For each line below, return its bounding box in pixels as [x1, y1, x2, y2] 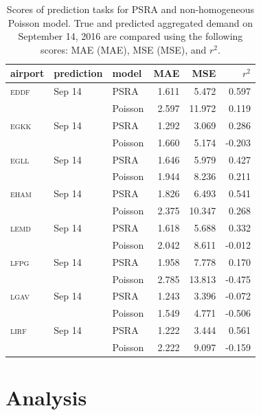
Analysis [5, 383, 87, 412]
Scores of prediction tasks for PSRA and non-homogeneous [6, 2, 255, 16]
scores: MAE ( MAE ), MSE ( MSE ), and [40, 42, 207, 56]
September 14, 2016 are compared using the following [18, 29, 243, 43]
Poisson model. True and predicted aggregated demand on [8, 15, 253, 30]
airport [10, 66, 45, 80]
